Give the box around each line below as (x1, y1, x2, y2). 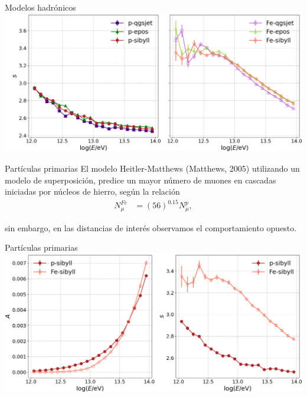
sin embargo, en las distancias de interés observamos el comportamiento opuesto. (5, 221, 297, 234)
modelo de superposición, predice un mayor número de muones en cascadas (5, 173, 276, 186)
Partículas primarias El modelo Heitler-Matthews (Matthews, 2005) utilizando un (5, 162, 300, 174)
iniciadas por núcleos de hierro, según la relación (5, 185, 180, 198)
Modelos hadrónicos (5, 1, 76, 13)
